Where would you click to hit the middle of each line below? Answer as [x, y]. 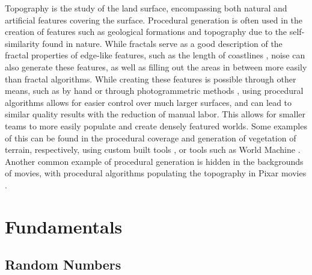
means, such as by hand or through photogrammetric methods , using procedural [154, 91]
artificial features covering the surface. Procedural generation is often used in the [154, 20]
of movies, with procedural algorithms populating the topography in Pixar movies [156, 173]
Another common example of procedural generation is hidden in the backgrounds [154, 161]
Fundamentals [64, 226]
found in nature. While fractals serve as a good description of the [162, 43]
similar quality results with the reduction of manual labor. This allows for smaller [155, 114]
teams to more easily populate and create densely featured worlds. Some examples [156, 125]
